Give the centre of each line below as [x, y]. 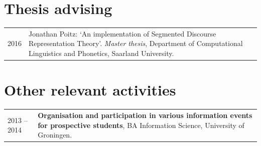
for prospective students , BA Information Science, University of [141, 125]
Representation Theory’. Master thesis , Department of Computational [136, 43]
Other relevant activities [90, 90]
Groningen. [55, 135]
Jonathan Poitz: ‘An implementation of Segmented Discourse [122, 33]
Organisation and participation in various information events [145, 115]
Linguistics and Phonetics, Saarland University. [101, 53]
